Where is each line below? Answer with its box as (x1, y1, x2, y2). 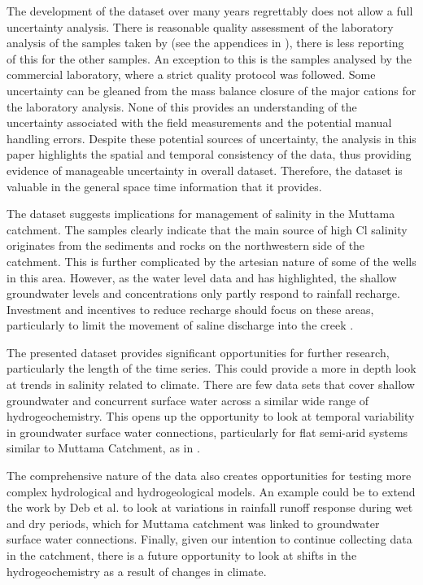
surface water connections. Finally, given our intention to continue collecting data (7, 530, 412, 548)
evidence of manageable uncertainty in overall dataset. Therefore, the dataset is (7, 161, 403, 178)
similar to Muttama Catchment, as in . (7, 439, 200, 456)
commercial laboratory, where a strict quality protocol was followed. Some (7, 66, 376, 83)
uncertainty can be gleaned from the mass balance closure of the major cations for (7, 81, 416, 98)
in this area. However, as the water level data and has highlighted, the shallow (7, 268, 397, 286)
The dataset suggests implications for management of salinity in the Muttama (7, 205, 395, 222)
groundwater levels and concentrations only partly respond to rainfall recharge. (7, 285, 400, 302)
